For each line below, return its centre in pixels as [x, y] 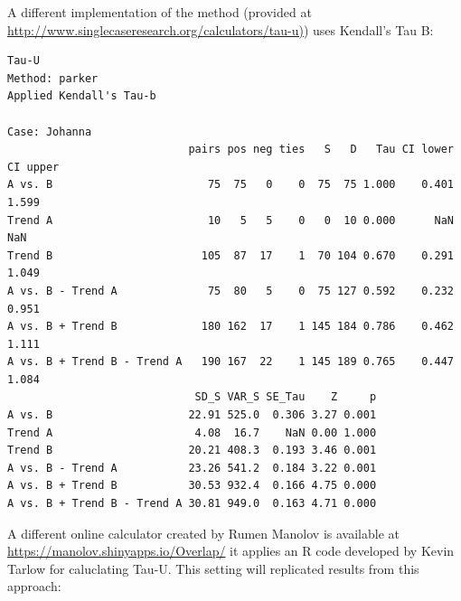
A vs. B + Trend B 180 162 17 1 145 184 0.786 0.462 [230, 327]
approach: [34, 586]
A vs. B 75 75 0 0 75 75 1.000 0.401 [230, 185]
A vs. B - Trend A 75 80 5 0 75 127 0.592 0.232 [230, 291]
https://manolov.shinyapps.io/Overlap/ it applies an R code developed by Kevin [231, 551]
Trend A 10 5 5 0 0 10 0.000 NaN [230, 220]
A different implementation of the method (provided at [160, 12]
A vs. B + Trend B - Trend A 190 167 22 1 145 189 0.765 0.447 [230, 362]
